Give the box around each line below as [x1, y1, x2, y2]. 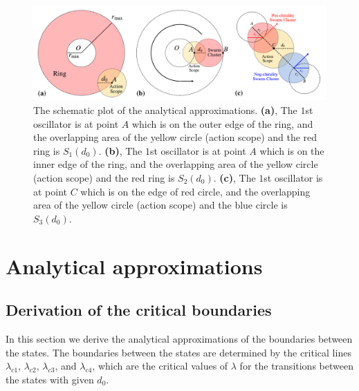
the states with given [6, 372, 94, 386]
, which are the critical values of [92, 359, 228, 373]
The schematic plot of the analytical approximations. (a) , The [33, 103, 297, 117]
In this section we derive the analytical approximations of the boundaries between [6, 331, 353, 345]
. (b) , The [98, 143, 142, 158]
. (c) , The [213, 171, 256, 185]
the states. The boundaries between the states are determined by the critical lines [6, 345, 351, 359]
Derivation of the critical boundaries [6, 299, 272, 321]
